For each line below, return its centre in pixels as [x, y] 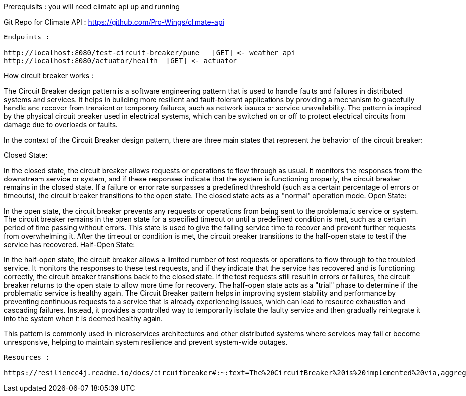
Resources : [27, 357]
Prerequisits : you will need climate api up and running [92, 7]
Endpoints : [27, 37]
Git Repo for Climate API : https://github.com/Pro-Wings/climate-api [114, 22]
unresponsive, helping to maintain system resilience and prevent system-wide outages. [146, 342]
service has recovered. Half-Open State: [70, 244]
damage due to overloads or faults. [61, 125]
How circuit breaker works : [49, 76]
